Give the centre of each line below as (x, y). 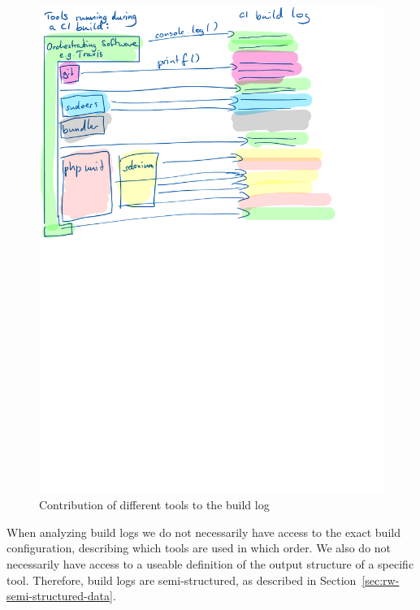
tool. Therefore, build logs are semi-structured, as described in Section (182, 580)
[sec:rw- (381, 580)
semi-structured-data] (60, 596)
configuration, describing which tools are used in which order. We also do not (199, 548)
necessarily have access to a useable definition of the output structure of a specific (210, 564)
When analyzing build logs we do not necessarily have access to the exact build (204, 532)
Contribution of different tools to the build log (154, 505)
